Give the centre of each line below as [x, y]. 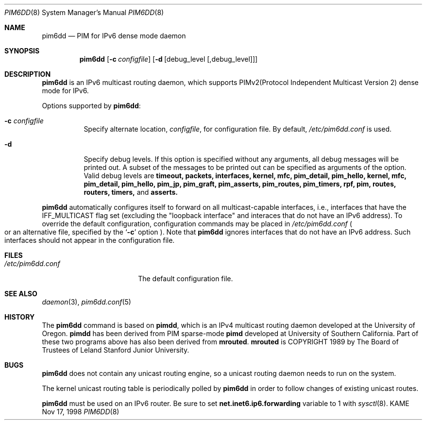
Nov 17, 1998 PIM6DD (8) [81, 412]
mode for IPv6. [65, 91]
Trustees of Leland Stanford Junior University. [116, 350]
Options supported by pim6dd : [91, 106]
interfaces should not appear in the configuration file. [90, 240]
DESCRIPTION [28, 74]
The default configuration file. [186, 279]
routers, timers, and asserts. [131, 192]
